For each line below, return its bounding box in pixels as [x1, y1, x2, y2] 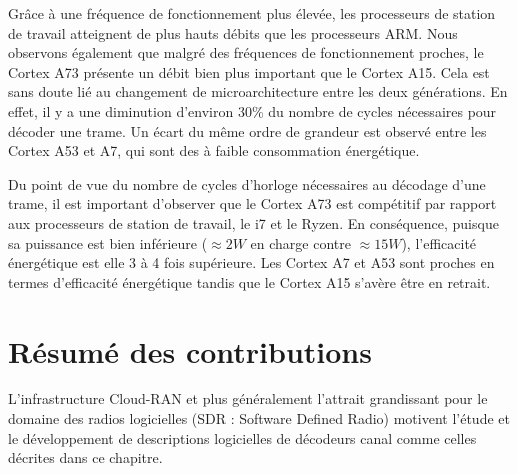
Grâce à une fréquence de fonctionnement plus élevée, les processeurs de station [8, 3, 496, 23]
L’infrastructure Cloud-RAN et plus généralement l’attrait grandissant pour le [8, 388, 488, 409]
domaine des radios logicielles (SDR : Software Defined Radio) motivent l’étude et [8, 408, 510, 429]
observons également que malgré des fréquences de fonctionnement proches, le [8, 42, 484, 63]
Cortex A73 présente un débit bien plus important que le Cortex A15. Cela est [8, 61, 490, 82]
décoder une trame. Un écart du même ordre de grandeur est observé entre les [8, 120, 487, 141]
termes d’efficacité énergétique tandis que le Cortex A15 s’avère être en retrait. [8, 271, 491, 292]
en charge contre [250, 232, 351, 253]
